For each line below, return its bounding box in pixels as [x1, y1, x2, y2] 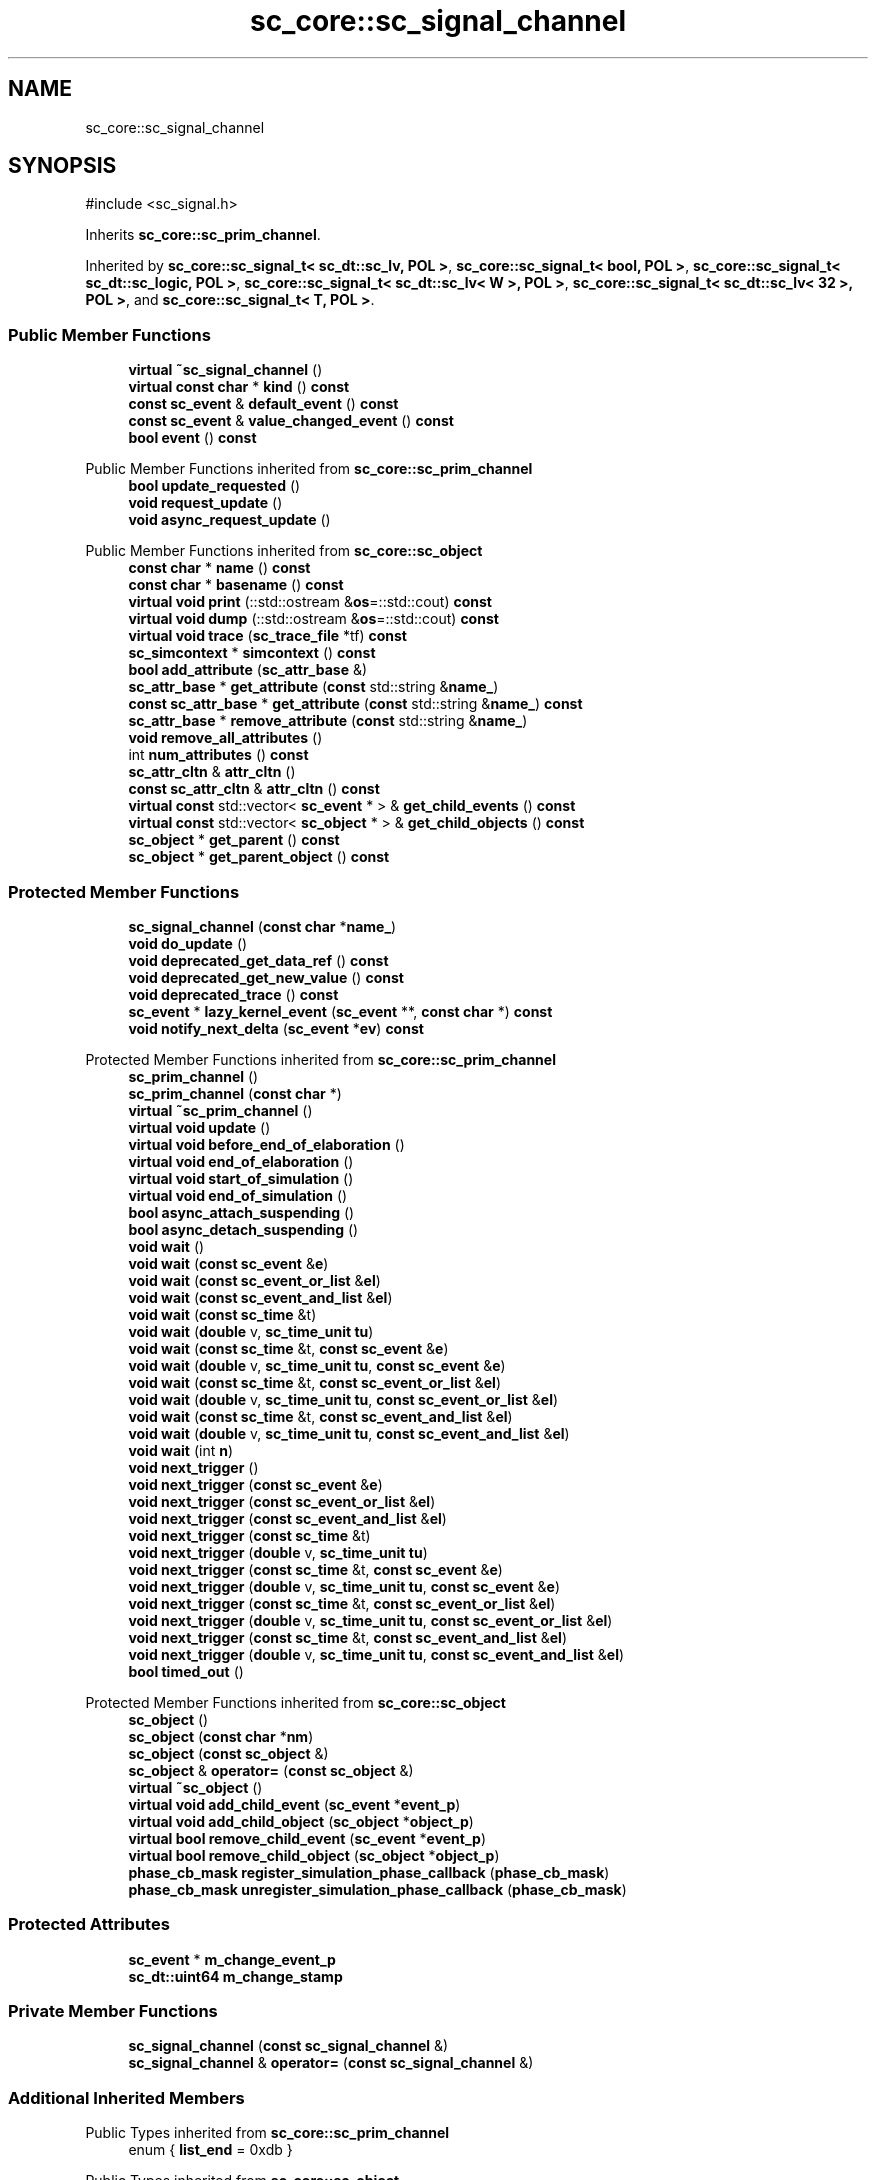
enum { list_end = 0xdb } [128, 2141, 293, 2159]
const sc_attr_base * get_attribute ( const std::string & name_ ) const [128, 695, 583, 713]
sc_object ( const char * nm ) [128, 1727, 314, 1745]
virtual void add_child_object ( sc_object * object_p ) [128, 1812, 474, 1830]
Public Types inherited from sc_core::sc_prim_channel [85, 2124, 450, 2142]
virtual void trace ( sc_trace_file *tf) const [128, 627, 407, 645]
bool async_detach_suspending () [128, 1220, 359, 1238]
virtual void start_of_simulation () [128, 1169, 354, 1187]
